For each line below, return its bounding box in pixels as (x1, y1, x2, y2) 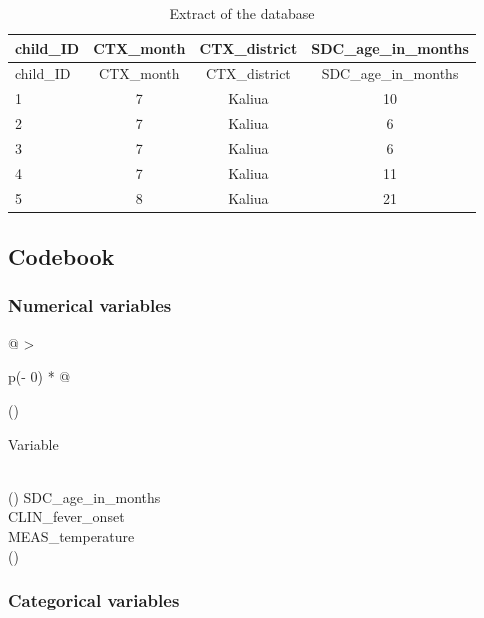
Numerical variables (8, 293, 172, 318)
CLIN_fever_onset (8, 506, 125, 527)
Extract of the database (169, 3, 315, 23)
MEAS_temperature (8, 525, 135, 546)
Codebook (8, 241, 115, 272)
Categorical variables (8, 588, 180, 613)
